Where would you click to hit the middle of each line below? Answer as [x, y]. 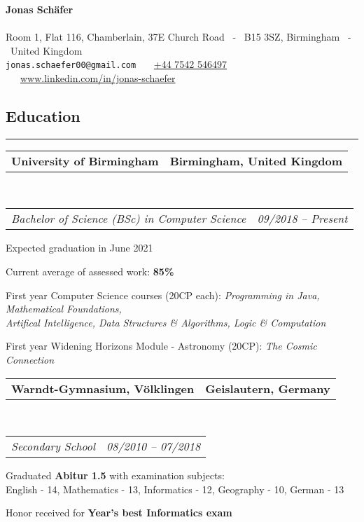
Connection [30, 359]
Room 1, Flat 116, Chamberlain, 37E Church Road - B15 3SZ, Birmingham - [178, 37]
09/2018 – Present [302, 219]
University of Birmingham [85, 160]
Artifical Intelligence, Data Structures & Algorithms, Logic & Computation [166, 322]
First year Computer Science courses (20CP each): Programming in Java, [163, 295]
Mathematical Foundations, [64, 309]
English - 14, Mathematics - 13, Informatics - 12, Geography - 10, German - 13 [175, 489]
